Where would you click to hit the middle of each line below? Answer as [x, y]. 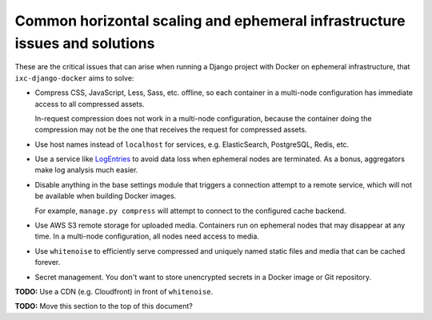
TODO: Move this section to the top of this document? [104, 306]
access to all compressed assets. [90, 104]
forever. [48, 263]
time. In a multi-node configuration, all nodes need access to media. [147, 236]
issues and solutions [85, 43]
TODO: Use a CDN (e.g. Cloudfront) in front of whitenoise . [114, 291]
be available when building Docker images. [106, 196]
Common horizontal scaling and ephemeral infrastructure [210, 21]
